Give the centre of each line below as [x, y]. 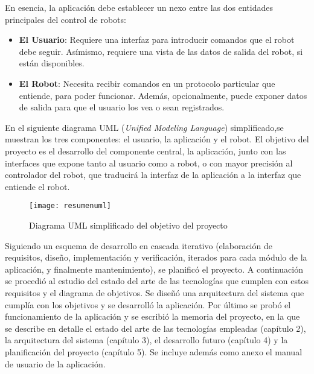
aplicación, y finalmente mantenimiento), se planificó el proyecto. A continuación [154, 269]
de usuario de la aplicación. [55, 363]
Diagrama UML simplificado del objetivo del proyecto [128, 225]
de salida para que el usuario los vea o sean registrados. [122, 107]
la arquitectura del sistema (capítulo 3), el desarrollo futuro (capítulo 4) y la [146, 340]
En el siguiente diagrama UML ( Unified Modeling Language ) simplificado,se [144, 127]
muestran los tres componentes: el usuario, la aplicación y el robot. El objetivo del [157, 139]
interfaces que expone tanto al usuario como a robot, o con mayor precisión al [149, 163]
